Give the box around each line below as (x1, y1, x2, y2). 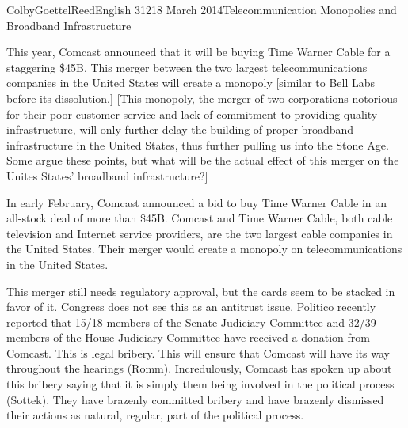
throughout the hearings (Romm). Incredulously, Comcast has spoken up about (6, 360, 392, 377)
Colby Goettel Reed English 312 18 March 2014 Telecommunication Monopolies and (6, 2, 397, 17)
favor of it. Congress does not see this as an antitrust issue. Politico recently (6, 298, 376, 315)
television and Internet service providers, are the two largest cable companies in (6, 225, 393, 241)
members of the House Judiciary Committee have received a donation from (6, 329, 370, 346)
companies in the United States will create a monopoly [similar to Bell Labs (6, 74, 376, 91)
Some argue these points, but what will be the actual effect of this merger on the (6, 152, 399, 169)
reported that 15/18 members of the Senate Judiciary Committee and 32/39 (6, 313, 376, 330)
